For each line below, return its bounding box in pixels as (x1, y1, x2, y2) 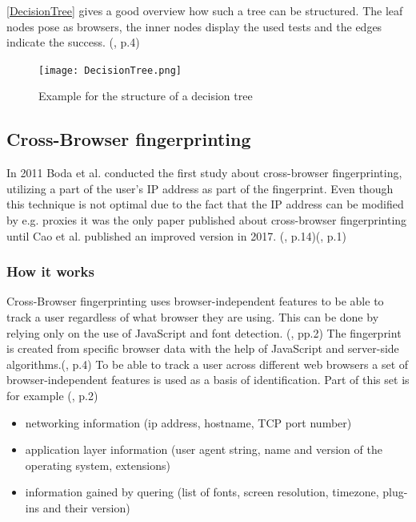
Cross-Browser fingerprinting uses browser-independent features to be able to (6, 293, 384, 310)
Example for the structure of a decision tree (38, 87, 253, 104)
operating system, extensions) (25, 456, 170, 473)
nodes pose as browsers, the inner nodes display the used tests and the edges (6, 18, 382, 34)
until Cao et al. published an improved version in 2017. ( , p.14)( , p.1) (6, 227, 346, 244)
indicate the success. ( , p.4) (6, 34, 140, 51)
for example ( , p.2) (6, 386, 98, 403)
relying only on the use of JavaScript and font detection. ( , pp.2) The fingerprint (6, 324, 402, 341)
